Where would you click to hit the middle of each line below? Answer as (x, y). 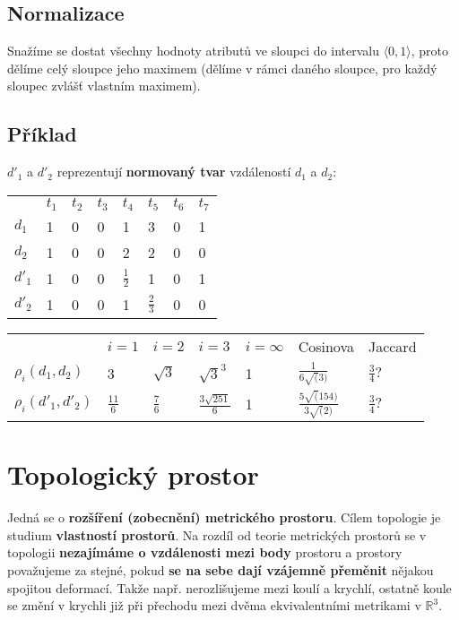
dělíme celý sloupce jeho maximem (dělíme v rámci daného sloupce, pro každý (222, 68)
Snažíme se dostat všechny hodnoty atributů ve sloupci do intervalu (193, 51)
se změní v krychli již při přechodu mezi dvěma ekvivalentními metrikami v (214, 605)
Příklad (42, 134)
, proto (430, 51)
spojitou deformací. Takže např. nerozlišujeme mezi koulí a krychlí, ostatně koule (229, 587)
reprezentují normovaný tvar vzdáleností (174, 172)
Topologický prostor (133, 474)
